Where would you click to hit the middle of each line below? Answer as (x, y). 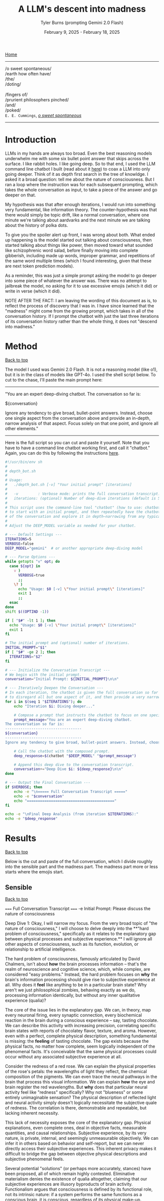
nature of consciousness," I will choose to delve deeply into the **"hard (77, 928)
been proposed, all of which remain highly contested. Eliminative (70, 1174)
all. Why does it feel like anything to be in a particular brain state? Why (76, 985)
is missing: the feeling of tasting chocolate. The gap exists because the (77, 1041)
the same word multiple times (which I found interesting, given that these (78, 261)
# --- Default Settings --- (34, 534)
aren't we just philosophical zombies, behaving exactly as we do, (70, 990)
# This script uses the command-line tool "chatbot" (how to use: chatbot (83, 507)
